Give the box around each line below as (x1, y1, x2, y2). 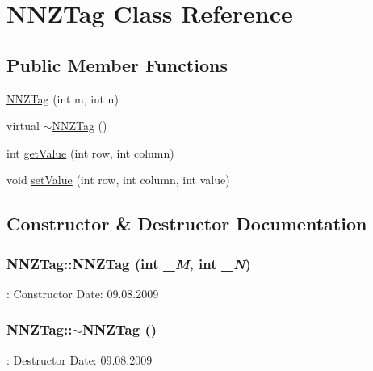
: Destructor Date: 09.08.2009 (6, 351, 153, 368)
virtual (6, 117, 40, 134)
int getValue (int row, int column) (6, 144, 174, 161)
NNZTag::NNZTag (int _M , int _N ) (6, 253, 251, 273)
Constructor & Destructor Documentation (6, 211, 367, 236)
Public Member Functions (6, 52, 228, 77)
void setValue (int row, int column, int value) (6, 171, 230, 188)
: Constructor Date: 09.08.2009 (6, 285, 159, 301)
